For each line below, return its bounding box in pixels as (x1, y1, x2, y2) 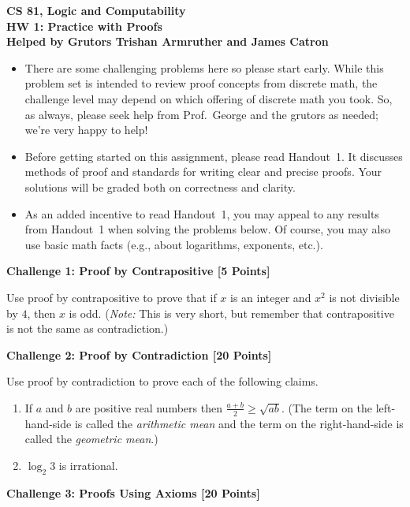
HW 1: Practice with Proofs (6, 17, 162, 34)
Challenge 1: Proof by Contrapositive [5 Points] (6, 263, 270, 279)
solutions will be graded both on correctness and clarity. (24, 178, 296, 195)
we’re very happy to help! (24, 121, 148, 138)
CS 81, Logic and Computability (6, 2, 186, 18)
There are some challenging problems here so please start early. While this (24, 59, 384, 76)
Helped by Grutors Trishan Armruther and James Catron (6, 33, 329, 50)
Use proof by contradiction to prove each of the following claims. (6, 373, 319, 390)
